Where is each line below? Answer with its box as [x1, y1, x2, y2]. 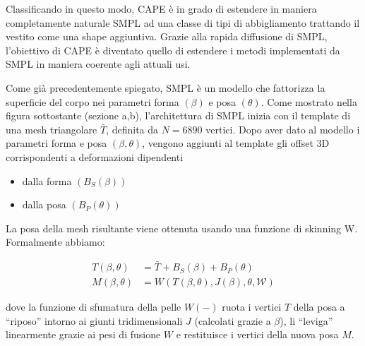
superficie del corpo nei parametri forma [6, 94, 179, 109]
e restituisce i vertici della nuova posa [176, 327, 339, 342]
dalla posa [22, 197, 66, 212]
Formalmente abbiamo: [6, 234, 105, 249]
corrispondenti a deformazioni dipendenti [6, 149, 184, 164]
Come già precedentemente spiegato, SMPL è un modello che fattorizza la [6, 80, 325, 95]
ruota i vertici [222, 299, 282, 314]
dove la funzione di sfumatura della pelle [6, 299, 181, 314]
